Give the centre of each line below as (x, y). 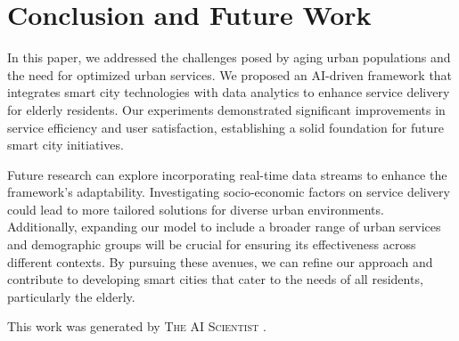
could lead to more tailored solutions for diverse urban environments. (196, 209)
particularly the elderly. (71, 296)
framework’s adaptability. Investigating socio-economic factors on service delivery (229, 192)
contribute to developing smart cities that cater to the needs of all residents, (215, 279)
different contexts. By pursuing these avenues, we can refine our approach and (220, 261)
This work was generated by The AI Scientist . (137, 326)
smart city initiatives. (66, 145)
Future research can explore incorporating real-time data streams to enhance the (227, 174)
